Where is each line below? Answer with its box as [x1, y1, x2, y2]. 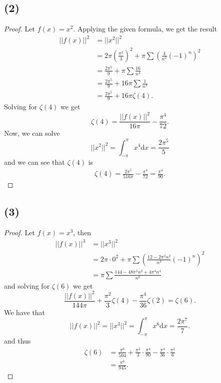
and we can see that [4, 157, 65, 167]
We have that [4, 307, 45, 317]
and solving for [4, 280, 50, 291]
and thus [4, 335, 31, 346]
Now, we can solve [4, 128, 60, 138]
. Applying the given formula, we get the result [73, 23, 217, 34]
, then [73, 227, 91, 238]
